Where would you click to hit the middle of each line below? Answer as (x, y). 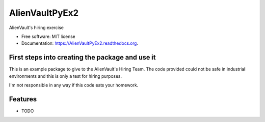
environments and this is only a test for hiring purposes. (66, 76)
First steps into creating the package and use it (82, 57)
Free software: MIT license (48, 36)
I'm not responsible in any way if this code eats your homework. (74, 85)
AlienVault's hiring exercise (36, 28)
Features (23, 99)
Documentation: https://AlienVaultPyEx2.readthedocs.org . (80, 43)
